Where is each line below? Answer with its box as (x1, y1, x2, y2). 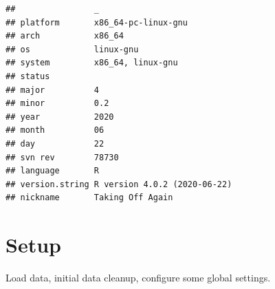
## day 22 (5, 138, 104, 149)
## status (5, 71, 50, 81)
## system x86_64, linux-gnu (5, 58, 178, 68)
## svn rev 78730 (5, 152, 119, 162)
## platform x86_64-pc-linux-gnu (5, 17, 188, 28)
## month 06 (5, 125, 104, 136)
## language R (5, 166, 100, 176)
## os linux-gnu (5, 44, 139, 54)
